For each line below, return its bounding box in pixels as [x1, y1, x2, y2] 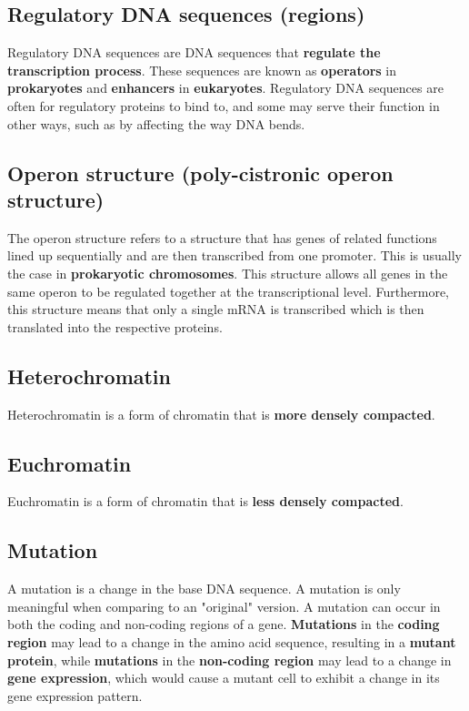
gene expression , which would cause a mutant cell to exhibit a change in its [7, 668, 440, 687]
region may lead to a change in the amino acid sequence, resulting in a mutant [7, 632, 456, 651]
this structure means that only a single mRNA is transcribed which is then [7, 300, 424, 319]
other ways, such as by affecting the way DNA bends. [7, 114, 305, 133]
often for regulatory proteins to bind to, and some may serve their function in [7, 96, 440, 115]
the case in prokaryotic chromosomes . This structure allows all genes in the [7, 263, 448, 282]
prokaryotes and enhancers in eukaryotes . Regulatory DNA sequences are [7, 78, 444, 97]
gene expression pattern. [7, 686, 143, 705]
